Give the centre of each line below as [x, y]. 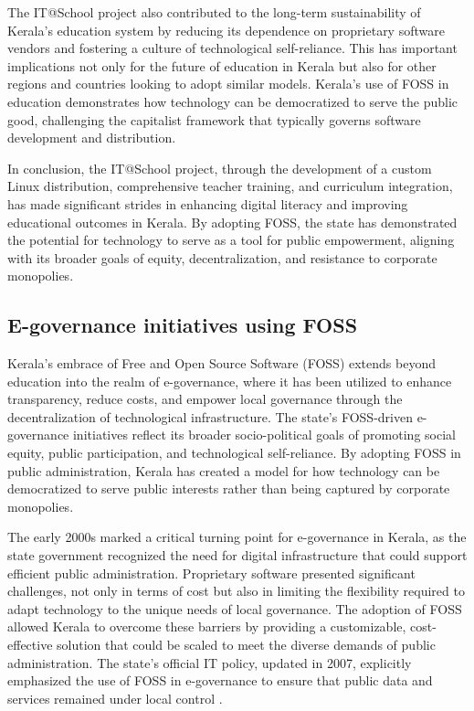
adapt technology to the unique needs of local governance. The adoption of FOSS [235, 608]
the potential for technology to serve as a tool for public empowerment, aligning [231, 240]
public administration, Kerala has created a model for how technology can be [224, 470]
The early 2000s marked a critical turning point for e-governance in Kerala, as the [237, 537]
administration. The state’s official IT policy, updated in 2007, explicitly [210, 662]
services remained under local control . [115, 698]
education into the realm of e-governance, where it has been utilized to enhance [230, 381]
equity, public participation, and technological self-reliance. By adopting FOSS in [234, 453]
